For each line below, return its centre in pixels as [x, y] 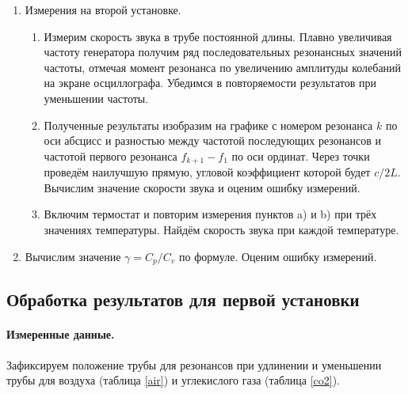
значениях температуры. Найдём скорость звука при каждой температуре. [221, 229]
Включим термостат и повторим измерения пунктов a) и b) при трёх [210, 214]
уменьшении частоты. [96, 98]
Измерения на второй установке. [103, 9]
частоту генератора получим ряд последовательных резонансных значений [223, 52]
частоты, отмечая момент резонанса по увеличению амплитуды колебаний [223, 67]
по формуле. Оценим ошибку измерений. [278, 256]
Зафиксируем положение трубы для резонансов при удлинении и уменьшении [194, 364]
